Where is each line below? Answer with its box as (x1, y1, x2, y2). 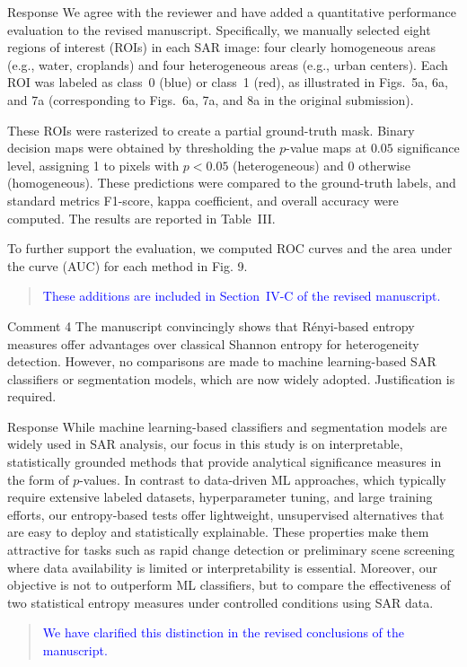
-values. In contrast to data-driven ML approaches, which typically (79, 470, 446, 488)
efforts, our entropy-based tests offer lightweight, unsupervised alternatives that (7, 505, 445, 523)
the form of (7, 470, 69, 488)
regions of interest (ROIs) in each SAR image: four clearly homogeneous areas (7, 38, 436, 57)
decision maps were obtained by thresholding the (7, 138, 276, 157)
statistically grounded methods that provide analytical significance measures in (7, 452, 442, 471)
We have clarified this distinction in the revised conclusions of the (42, 623, 404, 642)
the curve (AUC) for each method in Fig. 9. (7, 256, 248, 275)
